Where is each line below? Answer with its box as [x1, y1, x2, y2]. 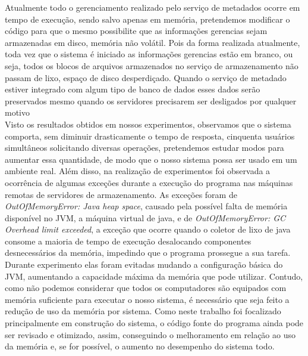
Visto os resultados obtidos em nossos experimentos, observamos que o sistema [5, 117, 291, 130]
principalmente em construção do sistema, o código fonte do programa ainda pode [5, 317, 304, 329]
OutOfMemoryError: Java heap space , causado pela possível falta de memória [5, 200, 288, 212]
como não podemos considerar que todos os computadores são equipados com [5, 281, 287, 294]
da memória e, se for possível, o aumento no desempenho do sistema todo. [5, 340, 275, 352]
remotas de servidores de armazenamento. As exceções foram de [5, 188, 237, 200]
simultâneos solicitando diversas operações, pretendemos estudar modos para [5, 141, 284, 154]
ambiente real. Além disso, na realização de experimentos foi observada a [5, 165, 271, 177]
